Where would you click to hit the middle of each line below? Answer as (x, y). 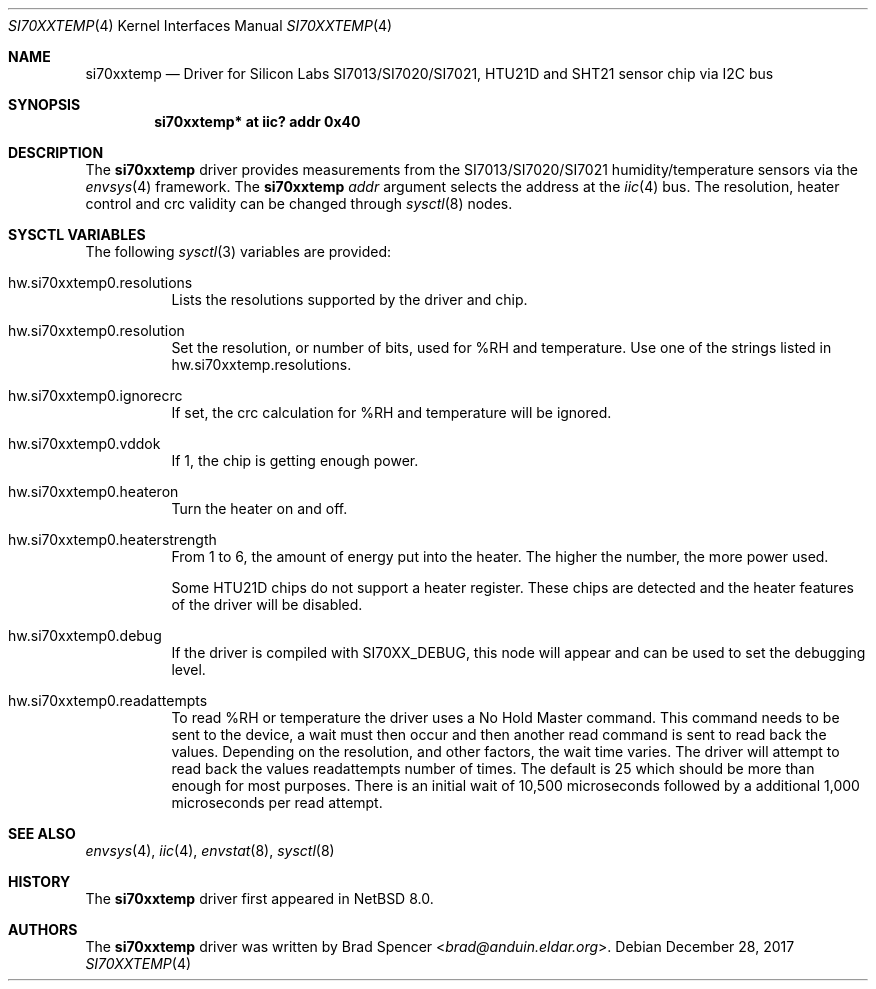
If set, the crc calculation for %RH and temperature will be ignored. (391, 412)
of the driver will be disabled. (267, 604)
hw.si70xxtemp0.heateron (93, 491)
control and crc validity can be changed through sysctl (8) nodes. (299, 203)
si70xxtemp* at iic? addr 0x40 (257, 121)
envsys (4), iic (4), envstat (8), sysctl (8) (210, 850)
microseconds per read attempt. (277, 802)
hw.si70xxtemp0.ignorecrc (95, 395)
